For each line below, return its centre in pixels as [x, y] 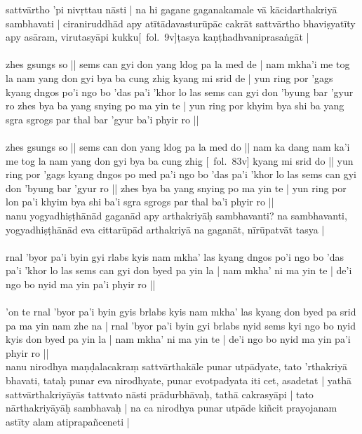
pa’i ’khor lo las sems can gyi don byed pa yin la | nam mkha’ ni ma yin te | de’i [179, 270]
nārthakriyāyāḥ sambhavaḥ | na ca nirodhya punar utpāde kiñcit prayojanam [172, 408]
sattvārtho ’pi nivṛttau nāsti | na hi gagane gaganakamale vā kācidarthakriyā [172, 9]
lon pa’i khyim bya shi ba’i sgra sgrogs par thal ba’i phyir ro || [140, 202]
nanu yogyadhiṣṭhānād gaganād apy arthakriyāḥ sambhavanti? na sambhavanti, [176, 215]
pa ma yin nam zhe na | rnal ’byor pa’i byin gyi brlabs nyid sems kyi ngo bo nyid [181, 325]
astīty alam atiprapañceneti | [68, 421]
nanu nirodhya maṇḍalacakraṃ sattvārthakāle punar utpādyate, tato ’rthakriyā [176, 366]
